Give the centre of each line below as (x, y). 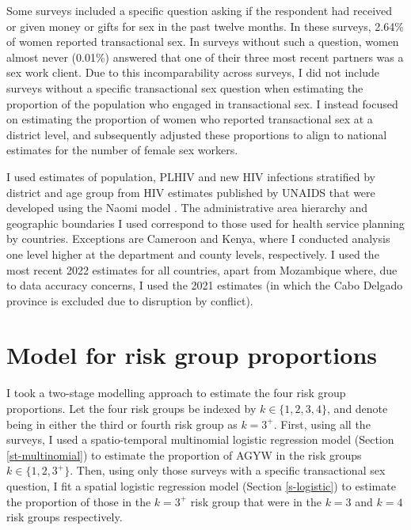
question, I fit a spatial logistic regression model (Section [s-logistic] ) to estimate (201, 485)
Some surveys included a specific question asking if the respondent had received (200, 10)
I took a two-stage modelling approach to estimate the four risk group (176, 393)
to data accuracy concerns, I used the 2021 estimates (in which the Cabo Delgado (205, 285)
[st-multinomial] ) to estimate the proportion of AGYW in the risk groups (184, 454)
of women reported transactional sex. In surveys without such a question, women (203, 42)
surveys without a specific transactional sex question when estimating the (185, 87)
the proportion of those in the (79, 501)
